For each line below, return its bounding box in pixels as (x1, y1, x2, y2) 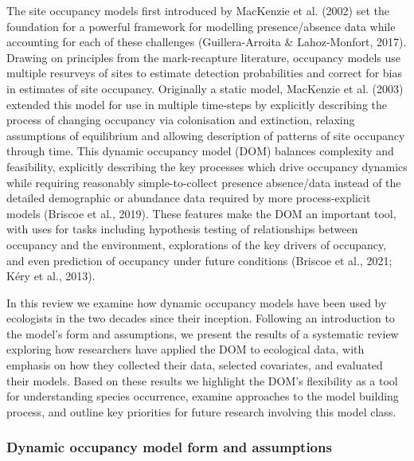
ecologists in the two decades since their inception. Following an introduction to (6, 310, 395, 326)
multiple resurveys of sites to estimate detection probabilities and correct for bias (6, 64, 402, 81)
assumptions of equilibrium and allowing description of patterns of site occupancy (6, 127, 405, 143)
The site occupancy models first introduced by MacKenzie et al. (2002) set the (6, 2, 390, 18)
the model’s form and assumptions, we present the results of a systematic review (6, 325, 399, 342)
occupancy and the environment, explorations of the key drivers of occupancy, (6, 236, 387, 252)
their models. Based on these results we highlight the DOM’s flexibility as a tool (6, 372, 398, 389)
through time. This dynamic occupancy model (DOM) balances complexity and (6, 143, 394, 159)
